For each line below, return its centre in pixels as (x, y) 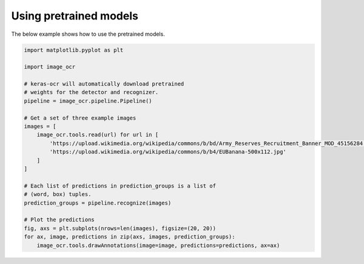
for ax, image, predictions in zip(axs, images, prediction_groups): (130, 237)
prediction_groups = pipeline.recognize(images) (98, 203)
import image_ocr (50, 67)
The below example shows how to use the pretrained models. (88, 34)
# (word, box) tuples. (58, 195)
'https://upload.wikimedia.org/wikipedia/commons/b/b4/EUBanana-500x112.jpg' (168, 152)
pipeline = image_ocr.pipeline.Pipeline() (88, 101)
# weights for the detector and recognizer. (91, 92)
